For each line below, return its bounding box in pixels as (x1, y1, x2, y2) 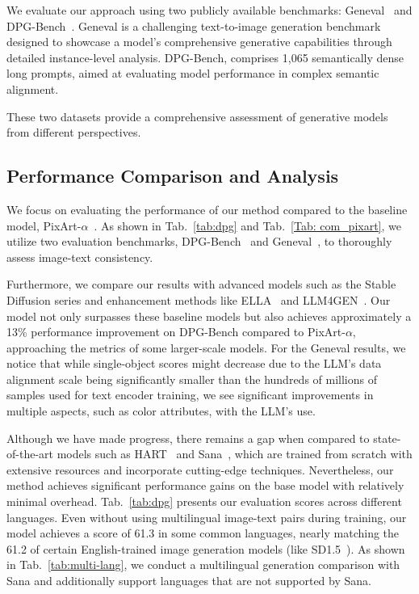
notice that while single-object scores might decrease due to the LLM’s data (6, 355, 382, 372)
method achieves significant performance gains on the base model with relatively (6, 477, 404, 494)
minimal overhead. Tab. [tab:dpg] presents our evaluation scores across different (6, 493, 402, 510)
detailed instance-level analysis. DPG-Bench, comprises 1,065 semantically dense (6, 48, 404, 65)
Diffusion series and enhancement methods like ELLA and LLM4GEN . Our (6, 291, 391, 308)
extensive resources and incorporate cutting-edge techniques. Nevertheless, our (6, 461, 394, 478)
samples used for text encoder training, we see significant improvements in (6, 386, 374, 403)
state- (373, 429, 401, 446)
